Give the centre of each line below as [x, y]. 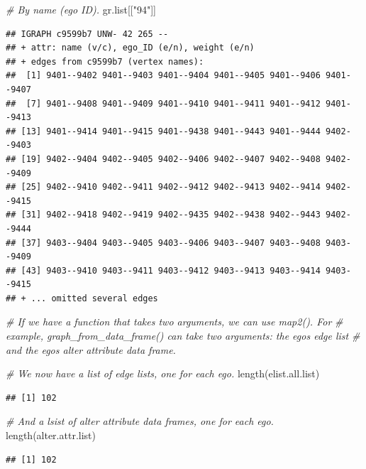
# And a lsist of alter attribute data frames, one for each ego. [140, 421]
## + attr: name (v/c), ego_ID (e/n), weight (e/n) [130, 48]
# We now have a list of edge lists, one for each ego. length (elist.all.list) [163, 373]
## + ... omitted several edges [82, 298]
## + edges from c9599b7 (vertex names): [105, 61]
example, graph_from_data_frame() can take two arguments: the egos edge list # [183, 336]
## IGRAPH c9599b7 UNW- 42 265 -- [87, 34]
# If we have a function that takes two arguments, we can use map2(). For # [174, 322]
